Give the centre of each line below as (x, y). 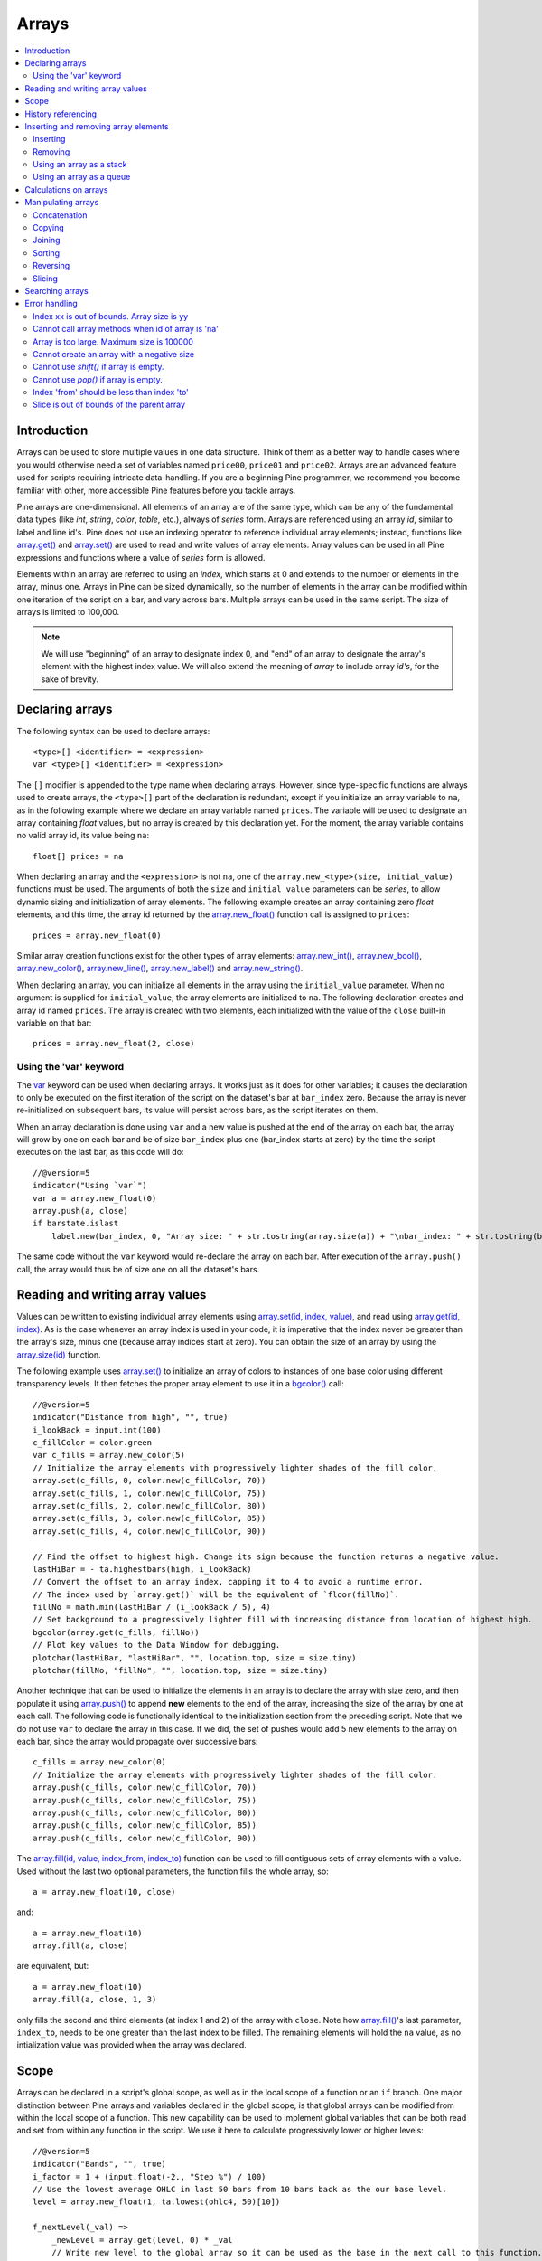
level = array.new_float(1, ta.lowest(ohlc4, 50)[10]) (157, 2202)
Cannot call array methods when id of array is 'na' (126, 329)
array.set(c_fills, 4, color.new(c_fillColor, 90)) (150, 1531)
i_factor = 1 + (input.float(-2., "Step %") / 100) (150, 2176)
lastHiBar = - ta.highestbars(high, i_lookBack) (142, 1569)
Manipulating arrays (62, 203)
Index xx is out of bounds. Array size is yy (111, 316)
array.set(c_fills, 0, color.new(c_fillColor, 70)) (150, 1481)
